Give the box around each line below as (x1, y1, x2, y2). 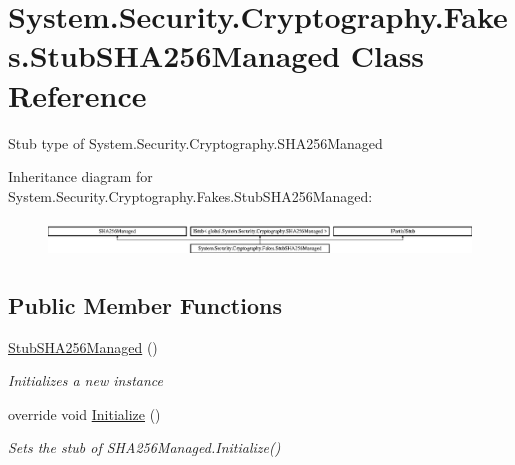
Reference (8, 74, 147, 115)
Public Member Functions (8, 289, 282, 320)
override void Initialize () (8, 403, 161, 424)
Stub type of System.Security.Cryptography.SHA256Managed (8, 132, 383, 153)
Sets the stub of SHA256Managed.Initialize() (8, 437, 281, 458)
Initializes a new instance (8, 370, 163, 391)
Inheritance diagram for (8, 166, 153, 187)
